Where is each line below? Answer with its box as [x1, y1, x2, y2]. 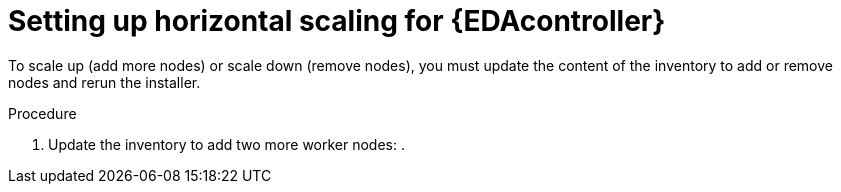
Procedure [8, 104, 77, 122]
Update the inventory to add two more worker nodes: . [48, 135, 405, 153]
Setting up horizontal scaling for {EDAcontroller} [8, 4, 666, 38]
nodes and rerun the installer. [8, 73, 201, 91]
